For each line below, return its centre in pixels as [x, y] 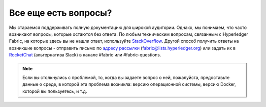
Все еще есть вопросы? [61, 13]
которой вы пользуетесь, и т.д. [55, 91]
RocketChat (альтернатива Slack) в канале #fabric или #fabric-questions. [85, 55]
